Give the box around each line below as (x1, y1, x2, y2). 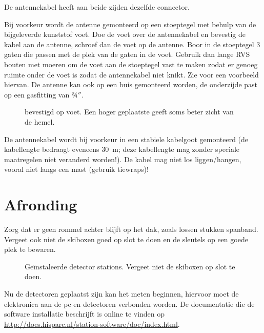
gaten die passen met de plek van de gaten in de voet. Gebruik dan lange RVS (4, 49, 250, 60)
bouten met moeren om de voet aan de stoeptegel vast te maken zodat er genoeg (4, 58, 258, 69)
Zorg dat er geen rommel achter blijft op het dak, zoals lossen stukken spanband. (4, 224, 258, 234)
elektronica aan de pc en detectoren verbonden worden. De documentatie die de (4, 298, 255, 309)
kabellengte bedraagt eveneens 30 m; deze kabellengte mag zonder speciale (4, 144, 240, 154)
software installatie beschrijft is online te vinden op (4, 308, 165, 319)
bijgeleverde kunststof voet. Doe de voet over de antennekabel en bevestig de (4, 29, 246, 40)
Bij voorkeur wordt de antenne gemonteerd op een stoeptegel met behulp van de (4, 18, 256, 29)
